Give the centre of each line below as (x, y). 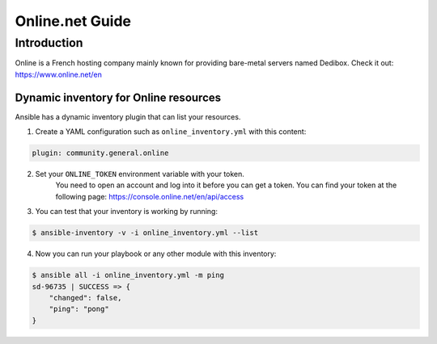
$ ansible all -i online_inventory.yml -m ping (128, 275)
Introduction (49, 43)
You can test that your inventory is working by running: (127, 212)
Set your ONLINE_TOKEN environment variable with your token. (140, 174)
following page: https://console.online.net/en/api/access (150, 196)
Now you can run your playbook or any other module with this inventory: (156, 254)
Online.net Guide (73, 21)
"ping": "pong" (79, 309)
